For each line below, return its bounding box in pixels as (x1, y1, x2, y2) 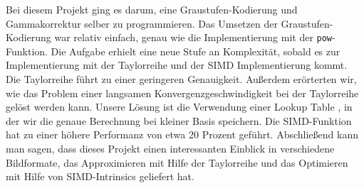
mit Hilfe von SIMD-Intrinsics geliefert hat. (6, 169, 194, 184)
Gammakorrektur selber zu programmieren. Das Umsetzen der (6, 16, 278, 31)
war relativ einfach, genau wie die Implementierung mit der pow (54, 30, 333, 45)
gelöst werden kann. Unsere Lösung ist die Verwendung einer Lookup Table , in (6, 99, 353, 114)
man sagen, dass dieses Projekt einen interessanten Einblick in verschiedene (6, 141, 335, 155)
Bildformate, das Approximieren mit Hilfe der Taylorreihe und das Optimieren (6, 155, 348, 170)
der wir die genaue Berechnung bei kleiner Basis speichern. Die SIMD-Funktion (6, 113, 352, 128)
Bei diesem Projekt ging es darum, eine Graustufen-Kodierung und (6, 2, 298, 16)
